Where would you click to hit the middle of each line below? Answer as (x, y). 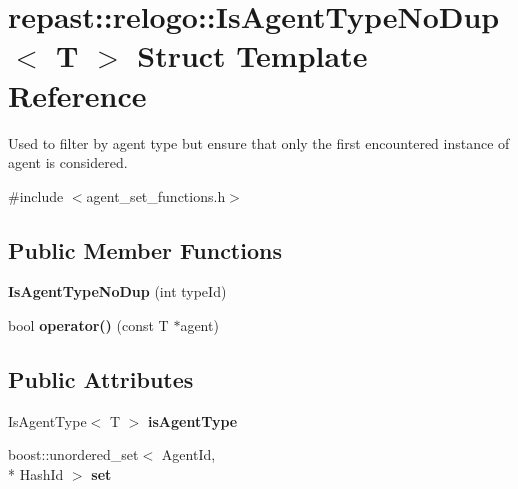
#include (36, 195)
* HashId (36, 474)
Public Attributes (101, 379)
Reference (77, 94)
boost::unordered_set (73, 454)
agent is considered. (68, 162)
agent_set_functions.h (156, 195)
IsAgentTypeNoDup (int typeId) (117, 291)
